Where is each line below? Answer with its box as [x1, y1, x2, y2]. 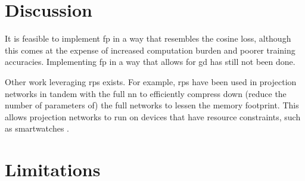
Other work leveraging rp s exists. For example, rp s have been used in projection [5, 75, 297, 88]
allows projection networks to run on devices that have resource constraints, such [5, 110, 301, 123]
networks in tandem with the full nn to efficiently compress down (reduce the [5, 87, 287, 99]
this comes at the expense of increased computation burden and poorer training [5, 43, 295, 56]
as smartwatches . [5, 122, 69, 135]
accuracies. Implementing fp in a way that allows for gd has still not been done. [5, 55, 295, 68]
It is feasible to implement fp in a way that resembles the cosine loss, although [5, 32, 291, 45]
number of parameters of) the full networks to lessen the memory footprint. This [5, 99, 299, 111]
